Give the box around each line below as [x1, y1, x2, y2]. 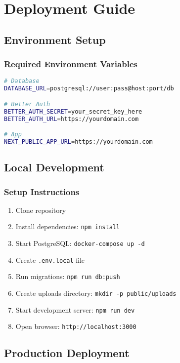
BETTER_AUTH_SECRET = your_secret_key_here [4, 108, 142, 115]
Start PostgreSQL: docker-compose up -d [15, 238, 145, 248]
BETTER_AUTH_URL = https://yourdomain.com [4, 115, 139, 122]
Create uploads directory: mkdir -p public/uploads [15, 288, 177, 298]
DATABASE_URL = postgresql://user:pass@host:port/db [4, 85, 174, 92]
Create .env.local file [15, 254, 85, 265]
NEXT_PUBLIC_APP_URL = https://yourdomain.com [4, 138, 153, 145]
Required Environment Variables [4, 58, 137, 70]
